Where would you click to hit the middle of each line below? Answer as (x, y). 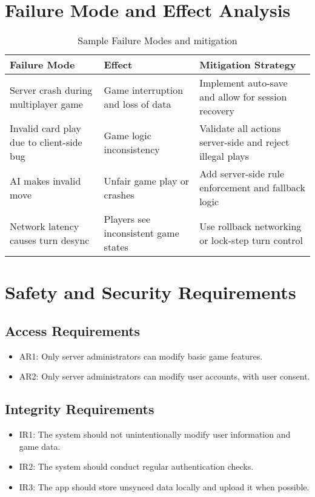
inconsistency (132, 149)
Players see (127, 219)
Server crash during (51, 90)
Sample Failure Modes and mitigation (157, 41)
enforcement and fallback (252, 188)
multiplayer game (46, 104)
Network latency (45, 226)
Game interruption (144, 90)
